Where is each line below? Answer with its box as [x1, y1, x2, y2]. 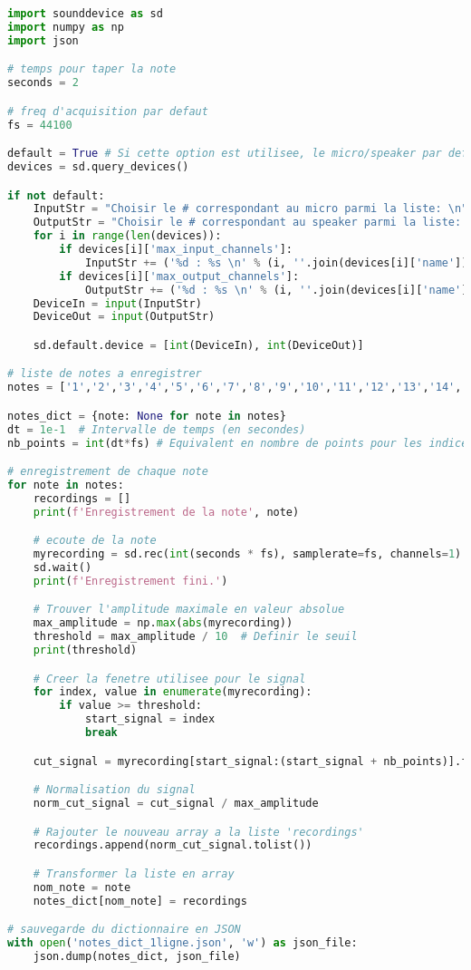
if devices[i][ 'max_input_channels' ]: [59, 243, 293, 256]
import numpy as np [7, 20, 124, 34]
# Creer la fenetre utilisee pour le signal [33, 672, 306, 685]
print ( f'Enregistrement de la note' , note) [33, 505, 300, 519]
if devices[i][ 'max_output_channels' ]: [59, 269, 300, 283]
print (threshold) [33, 644, 138, 657]
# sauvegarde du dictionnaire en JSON [7, 923, 241, 936]
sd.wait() [33, 561, 92, 575]
